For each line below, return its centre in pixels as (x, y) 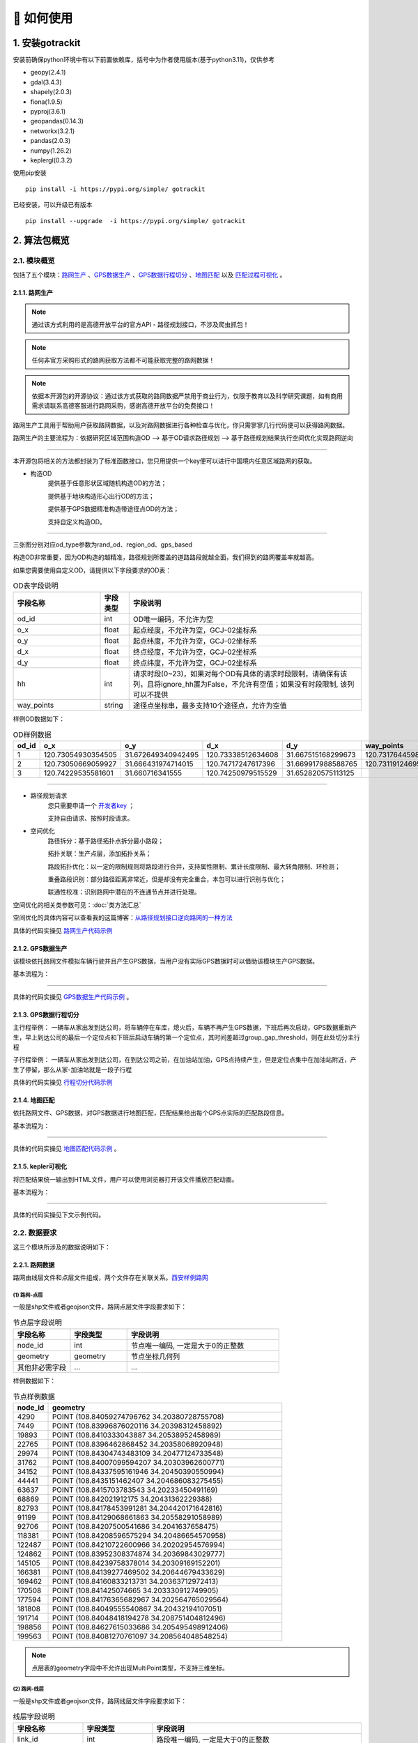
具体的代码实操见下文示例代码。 (59, 1215)
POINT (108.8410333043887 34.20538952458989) (137, 1435)
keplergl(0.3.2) (51, 160)
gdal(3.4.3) (46, 82)
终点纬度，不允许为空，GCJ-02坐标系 (195, 663)
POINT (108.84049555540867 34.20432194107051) (137, 1608)
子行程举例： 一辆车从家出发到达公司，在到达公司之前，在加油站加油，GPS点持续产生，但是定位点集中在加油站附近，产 (185, 1060)
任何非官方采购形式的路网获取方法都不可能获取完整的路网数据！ (123, 360)
